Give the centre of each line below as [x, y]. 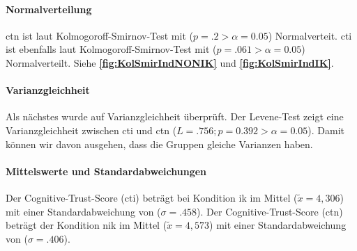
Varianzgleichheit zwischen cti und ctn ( [91, 130]
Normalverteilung [49, 9]
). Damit [326, 130]
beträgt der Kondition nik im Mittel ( [86, 225]
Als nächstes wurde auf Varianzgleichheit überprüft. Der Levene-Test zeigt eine [175, 116]
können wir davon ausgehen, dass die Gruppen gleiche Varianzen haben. [159, 144]
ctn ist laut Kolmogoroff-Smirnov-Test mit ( [99, 35]
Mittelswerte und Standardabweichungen [106, 171]
